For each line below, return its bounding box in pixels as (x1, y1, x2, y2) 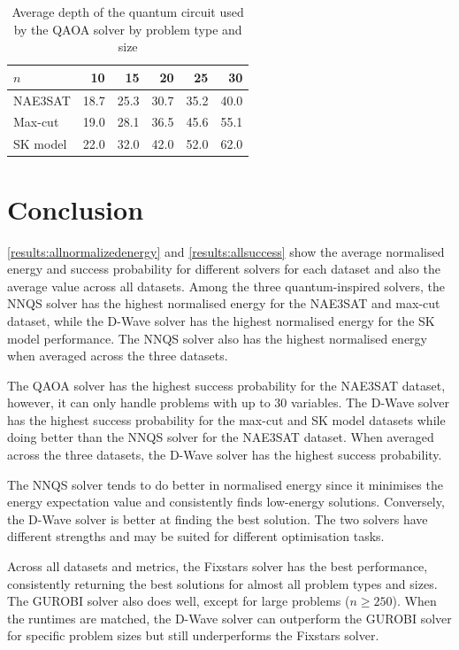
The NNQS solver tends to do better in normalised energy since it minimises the (7, 475, 443, 493)
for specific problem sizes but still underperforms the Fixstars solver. (7, 626, 379, 645)
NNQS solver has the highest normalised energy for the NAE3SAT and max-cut (7, 294, 440, 313)
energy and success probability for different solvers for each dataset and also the (7, 259, 440, 278)
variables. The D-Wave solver (291, 393, 449, 412)
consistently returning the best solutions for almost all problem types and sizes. (7, 574, 438, 592)
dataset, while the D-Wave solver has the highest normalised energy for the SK (7, 311, 435, 329)
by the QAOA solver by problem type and (13, 19, 242, 38)
